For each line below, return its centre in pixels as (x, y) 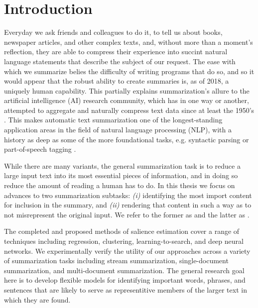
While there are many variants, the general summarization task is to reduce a (122, 165)
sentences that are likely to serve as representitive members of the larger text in (126, 289)
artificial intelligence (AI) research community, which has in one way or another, (127, 100)
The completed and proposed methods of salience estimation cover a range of (122, 231)
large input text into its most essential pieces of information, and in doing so (121, 175)
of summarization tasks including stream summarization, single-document (116, 260)
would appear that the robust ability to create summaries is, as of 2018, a (117, 81)
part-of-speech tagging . (40, 149)
